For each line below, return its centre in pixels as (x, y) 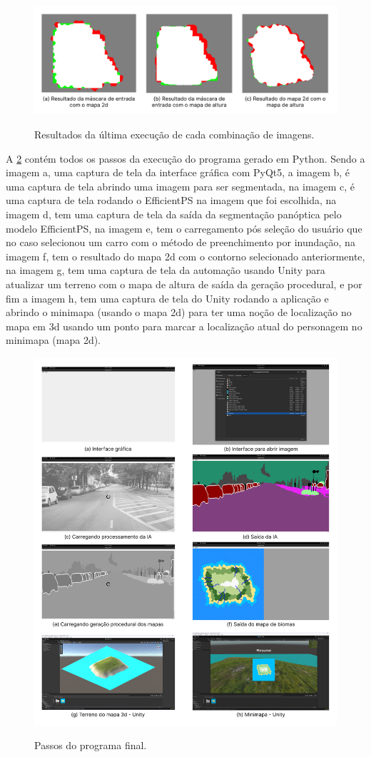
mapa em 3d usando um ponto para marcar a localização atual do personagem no (184, 326)
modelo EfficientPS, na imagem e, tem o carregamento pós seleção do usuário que (184, 228)
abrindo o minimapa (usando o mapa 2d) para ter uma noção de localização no (179, 312)
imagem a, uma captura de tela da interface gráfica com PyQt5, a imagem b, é (178, 172)
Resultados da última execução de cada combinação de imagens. (174, 134)
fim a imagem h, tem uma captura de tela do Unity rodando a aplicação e (167, 298)
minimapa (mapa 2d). (54, 340)
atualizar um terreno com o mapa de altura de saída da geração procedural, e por (184, 284)
